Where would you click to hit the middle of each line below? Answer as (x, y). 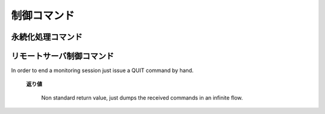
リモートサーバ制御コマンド (63, 56)
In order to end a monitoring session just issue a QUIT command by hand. (102, 70)
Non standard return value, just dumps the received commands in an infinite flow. (142, 97)
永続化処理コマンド (47, 37)
